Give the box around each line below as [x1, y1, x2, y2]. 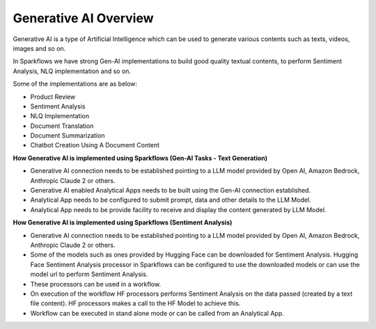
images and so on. [13, 44, 66, 52]
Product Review [30, 93, 76, 101]
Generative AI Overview [13, 10, 154, 26]
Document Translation [30, 122, 94, 130]
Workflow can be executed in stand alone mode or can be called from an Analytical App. [30, 309, 285, 317]
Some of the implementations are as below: [13, 80, 138, 88]
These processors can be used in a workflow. [30, 280, 162, 288]
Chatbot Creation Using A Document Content [30, 141, 160, 150]
